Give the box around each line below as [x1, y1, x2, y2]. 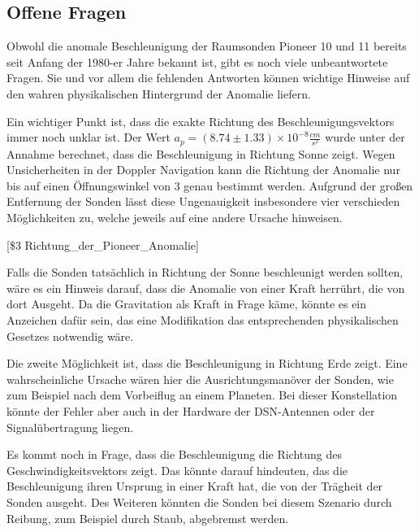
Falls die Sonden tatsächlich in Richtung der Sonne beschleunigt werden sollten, [6, 264, 404, 281]
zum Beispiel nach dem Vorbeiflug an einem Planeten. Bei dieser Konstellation [6, 386, 398, 403]
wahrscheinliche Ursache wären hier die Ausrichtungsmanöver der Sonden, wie [6, 370, 394, 387]
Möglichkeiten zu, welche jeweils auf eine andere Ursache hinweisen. [6, 209, 343, 225]
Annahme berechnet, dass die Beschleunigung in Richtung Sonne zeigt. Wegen [6, 145, 395, 162]
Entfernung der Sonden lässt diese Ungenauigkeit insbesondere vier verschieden [6, 193, 400, 210]
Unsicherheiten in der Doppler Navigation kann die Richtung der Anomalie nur [6, 161, 400, 178]
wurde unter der [325, 129, 405, 146]
